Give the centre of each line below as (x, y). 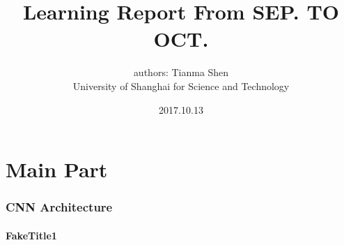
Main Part (57, 169)
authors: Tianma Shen (181, 72)
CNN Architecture (59, 207)
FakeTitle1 (31, 235)
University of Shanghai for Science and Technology (181, 86)
